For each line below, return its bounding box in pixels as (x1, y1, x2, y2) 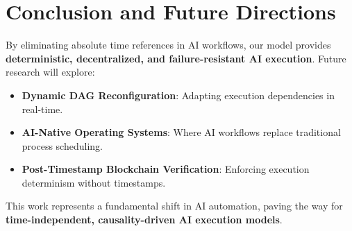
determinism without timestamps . (22, 175, 166, 189)
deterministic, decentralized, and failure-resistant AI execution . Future (6, 51, 346, 65)
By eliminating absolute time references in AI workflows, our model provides (6, 37, 331, 52)
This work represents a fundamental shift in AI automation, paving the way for (6, 198, 343, 213)
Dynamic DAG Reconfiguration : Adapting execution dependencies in (22, 87, 335, 102)
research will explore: (6, 65, 95, 79)
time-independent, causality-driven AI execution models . (6, 212, 283, 227)
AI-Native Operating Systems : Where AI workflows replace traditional (22, 125, 341, 139)
